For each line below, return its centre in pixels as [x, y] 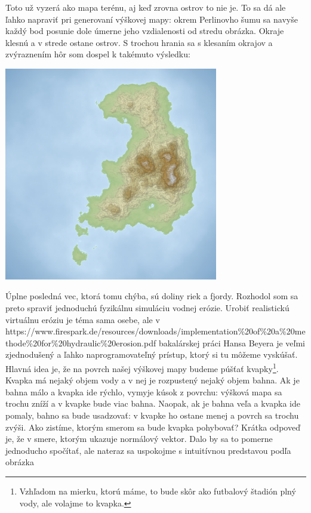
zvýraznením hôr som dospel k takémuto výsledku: [98, 54]
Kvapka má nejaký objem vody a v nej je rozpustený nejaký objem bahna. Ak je [153, 380]
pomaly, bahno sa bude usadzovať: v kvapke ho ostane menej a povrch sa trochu [152, 415]
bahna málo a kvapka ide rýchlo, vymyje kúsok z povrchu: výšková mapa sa [144, 391]
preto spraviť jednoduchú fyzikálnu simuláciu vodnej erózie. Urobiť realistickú [147, 307]
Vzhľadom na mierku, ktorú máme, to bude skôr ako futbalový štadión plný [158, 491]
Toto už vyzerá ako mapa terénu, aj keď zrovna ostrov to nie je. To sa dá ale [146, 7]
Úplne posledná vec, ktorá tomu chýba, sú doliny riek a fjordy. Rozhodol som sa [152, 296]
